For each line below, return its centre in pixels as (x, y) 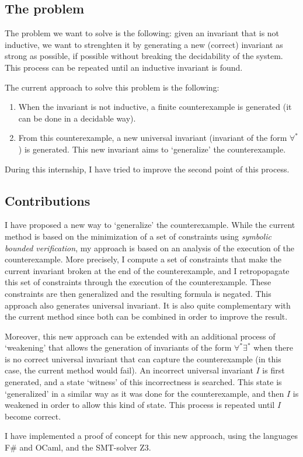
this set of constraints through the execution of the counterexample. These (138, 282)
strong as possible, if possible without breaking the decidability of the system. (144, 56)
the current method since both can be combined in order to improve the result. (146, 316)
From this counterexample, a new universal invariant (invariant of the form (153, 138)
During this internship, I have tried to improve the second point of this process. (147, 169)
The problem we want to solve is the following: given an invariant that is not (142, 33)
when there (273, 347)
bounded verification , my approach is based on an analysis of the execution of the (149, 247)
